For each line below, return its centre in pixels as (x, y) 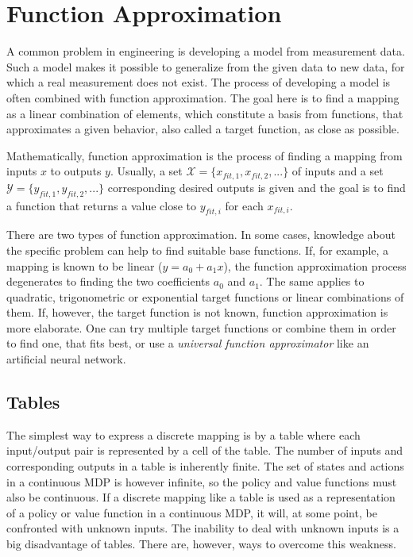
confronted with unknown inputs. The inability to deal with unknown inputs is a (203, 528)
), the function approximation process (315, 265)
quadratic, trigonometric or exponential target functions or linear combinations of (205, 296)
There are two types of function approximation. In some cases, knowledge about (201, 234)
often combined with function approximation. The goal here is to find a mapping (203, 97)
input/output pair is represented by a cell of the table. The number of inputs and (205, 450)
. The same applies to (312, 281)
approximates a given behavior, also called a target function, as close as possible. (203, 129)
